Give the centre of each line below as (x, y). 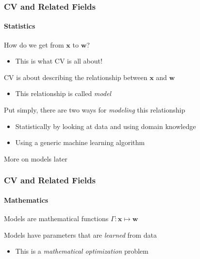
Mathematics (26, 200)
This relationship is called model (63, 93)
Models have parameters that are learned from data (80, 235)
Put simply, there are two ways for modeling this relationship (95, 110)
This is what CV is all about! (59, 61)
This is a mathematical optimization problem (82, 251)
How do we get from (34, 44)
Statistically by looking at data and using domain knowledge (106, 126)
